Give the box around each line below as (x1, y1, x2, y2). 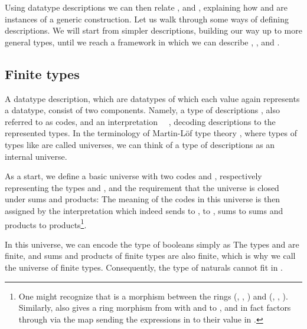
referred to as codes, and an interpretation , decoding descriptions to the (5, 115, 276, 127)
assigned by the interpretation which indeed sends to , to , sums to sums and (5, 204, 283, 216)
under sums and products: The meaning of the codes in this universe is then (5, 193, 280, 205)
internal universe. (5, 150, 67, 162)
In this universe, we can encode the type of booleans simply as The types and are (5, 238, 299, 250)
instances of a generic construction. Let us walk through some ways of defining (5, 12, 289, 25)
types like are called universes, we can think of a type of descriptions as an (5, 138, 275, 150)
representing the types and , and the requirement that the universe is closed (5, 181, 279, 193)
